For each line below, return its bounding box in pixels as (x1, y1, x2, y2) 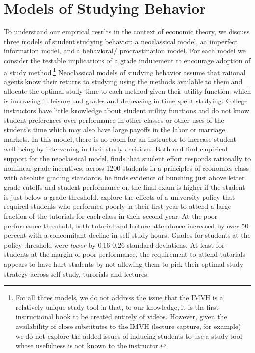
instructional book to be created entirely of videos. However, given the (15, 311, 227, 322)
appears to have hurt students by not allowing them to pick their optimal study (4, 259, 244, 269)
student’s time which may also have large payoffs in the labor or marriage (4, 124, 225, 134)
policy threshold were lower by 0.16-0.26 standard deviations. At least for (4, 239, 225, 250)
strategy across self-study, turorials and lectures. (4, 268, 149, 278)
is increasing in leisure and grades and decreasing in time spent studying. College (4, 95, 248, 105)
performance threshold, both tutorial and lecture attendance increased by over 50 (4, 220, 249, 230)
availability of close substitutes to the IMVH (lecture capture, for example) (15, 321, 241, 331)
